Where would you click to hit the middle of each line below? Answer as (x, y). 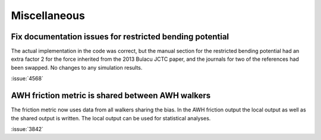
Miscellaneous (48, 15)
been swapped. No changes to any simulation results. (77, 67)
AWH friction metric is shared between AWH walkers (111, 96)
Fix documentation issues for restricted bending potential (120, 37)
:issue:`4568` (27, 79)
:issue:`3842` (27, 129)
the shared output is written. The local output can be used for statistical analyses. (111, 118)
